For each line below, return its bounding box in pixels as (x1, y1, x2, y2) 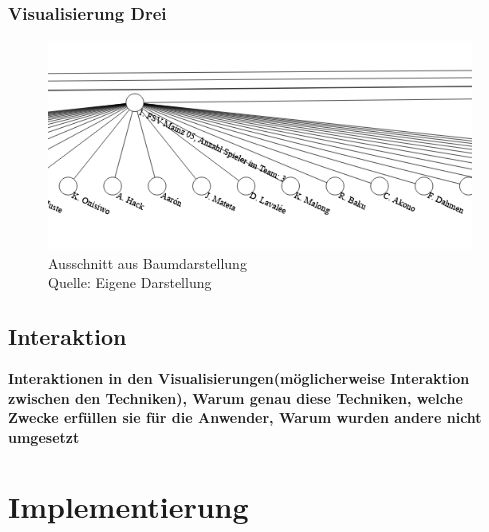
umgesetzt (8, 426, 80, 447)
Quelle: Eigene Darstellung (48, 272, 212, 293)
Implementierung (8, 485, 249, 526)
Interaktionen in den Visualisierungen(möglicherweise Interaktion (8, 368, 470, 389)
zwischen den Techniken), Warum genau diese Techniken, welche (8, 387, 463, 408)
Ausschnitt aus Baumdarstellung (48, 252, 247, 273)
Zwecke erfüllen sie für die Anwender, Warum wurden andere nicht (8, 407, 482, 428)
